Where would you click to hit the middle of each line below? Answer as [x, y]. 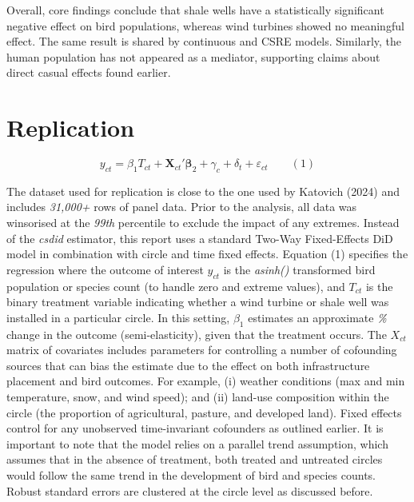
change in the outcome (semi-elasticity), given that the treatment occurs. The [197, 334]
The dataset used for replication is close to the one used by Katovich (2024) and [203, 191]
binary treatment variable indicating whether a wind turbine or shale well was [198, 302]
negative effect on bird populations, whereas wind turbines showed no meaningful [205, 25]
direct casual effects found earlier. [89, 72]
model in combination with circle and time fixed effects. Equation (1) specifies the [207, 254]
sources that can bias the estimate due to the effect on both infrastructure [188, 365]
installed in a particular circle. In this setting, [118, 317]
